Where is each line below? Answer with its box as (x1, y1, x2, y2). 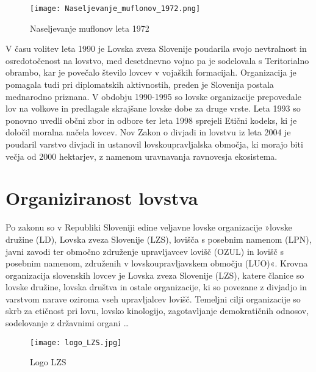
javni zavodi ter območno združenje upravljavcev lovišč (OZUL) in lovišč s (5, 245, 284, 257)
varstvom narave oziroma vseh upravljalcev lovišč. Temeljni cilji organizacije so (5, 292, 301, 305)
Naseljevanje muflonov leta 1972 (30, 21, 149, 34)
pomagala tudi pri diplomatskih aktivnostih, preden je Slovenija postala (5, 78, 274, 91)
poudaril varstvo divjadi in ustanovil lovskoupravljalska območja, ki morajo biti (5, 138, 303, 150)
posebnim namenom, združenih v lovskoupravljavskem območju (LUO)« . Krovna (5, 257, 308, 270)
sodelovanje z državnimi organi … (5, 317, 129, 329)
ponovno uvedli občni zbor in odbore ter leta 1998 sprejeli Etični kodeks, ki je (5, 113, 297, 126)
